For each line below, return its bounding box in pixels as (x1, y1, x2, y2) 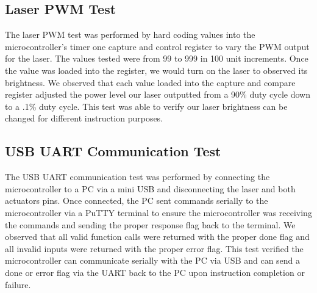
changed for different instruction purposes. (5, 112, 163, 125)
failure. (5, 278, 31, 291)
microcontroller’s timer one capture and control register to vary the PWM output (5, 40, 310, 52)
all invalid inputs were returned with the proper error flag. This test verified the (5, 242, 304, 255)
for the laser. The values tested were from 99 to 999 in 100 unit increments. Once (5, 52, 308, 65)
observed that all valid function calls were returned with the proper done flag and (5, 230, 310, 243)
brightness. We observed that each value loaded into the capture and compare (5, 76, 296, 89)
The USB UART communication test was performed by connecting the (5, 170, 270, 183)
